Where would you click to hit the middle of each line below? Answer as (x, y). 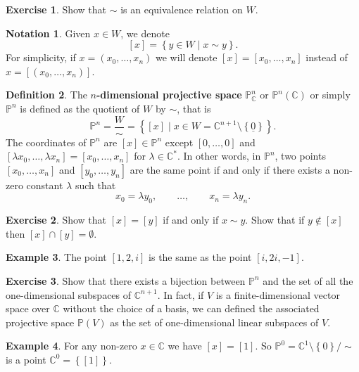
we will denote (186, 57)
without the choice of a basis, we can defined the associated (191, 308)
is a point (26, 359)
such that (95, 185)
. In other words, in (219, 156)
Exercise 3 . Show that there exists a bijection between (126, 280)
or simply (330, 95)
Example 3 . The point (56, 257)
